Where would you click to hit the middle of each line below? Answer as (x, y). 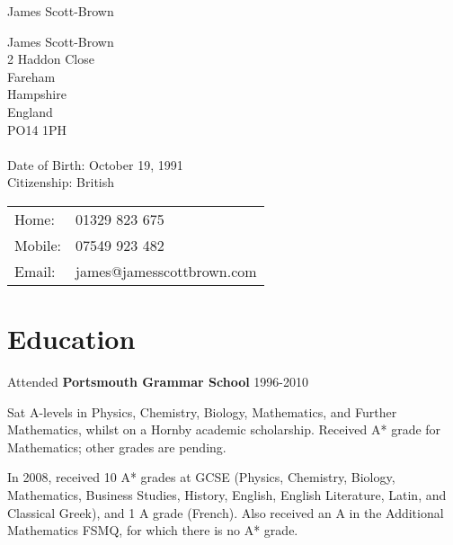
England (30, 111)
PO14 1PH (37, 129)
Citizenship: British (61, 182)
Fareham (31, 76)
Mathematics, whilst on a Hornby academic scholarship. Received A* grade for (224, 429)
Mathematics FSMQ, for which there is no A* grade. (153, 530)
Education (71, 339)
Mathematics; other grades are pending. (117, 447)
